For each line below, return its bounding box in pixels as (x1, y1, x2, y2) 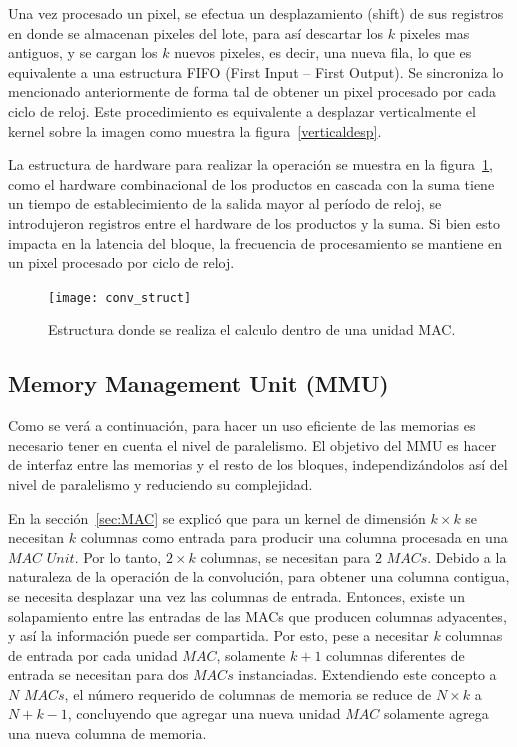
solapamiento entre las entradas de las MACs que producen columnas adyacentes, (8, 605, 507, 626)
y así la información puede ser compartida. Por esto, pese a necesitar (8, 625, 429, 646)
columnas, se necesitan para (200, 546, 371, 567)
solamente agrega (383, 703, 489, 724)
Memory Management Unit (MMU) (8, 368, 389, 399)
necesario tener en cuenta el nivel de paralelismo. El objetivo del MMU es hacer (8, 434, 497, 455)
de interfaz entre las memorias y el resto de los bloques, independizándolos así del (8, 454, 508, 475)
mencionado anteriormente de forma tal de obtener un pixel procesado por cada (8, 81, 496, 102)
